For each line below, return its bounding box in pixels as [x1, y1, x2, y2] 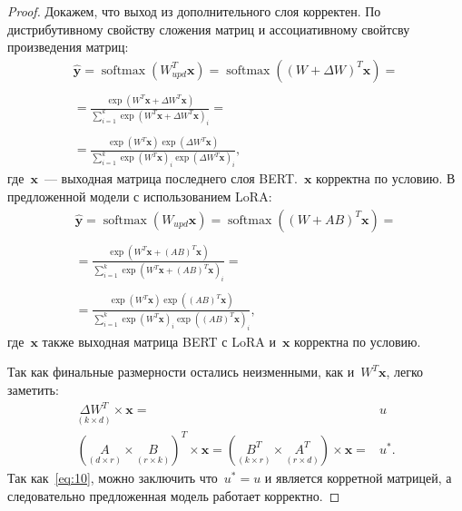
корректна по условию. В [316, 169, 456, 188]
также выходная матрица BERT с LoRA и [42, 331, 276, 350]
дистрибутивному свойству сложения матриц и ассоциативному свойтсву [7, 19, 410, 38]
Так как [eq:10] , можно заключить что [7, 467, 218, 486]
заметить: [7, 380, 59, 399]
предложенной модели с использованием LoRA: [7, 186, 272, 205]
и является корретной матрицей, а [264, 467, 452, 486]
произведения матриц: [7, 37, 129, 56]
